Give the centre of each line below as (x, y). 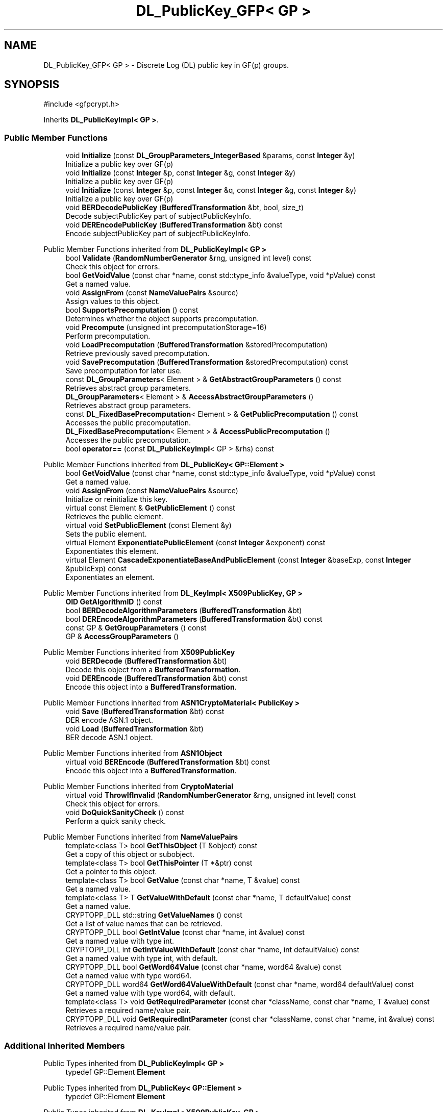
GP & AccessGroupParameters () (122, 637)
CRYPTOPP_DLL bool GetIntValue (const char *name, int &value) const (185, 932)
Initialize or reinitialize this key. (117, 499)
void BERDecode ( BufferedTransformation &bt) (146, 661)
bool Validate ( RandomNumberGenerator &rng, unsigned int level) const (189, 258)
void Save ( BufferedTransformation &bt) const (145, 712)
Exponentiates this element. (112, 551)
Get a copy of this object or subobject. (130, 854)
